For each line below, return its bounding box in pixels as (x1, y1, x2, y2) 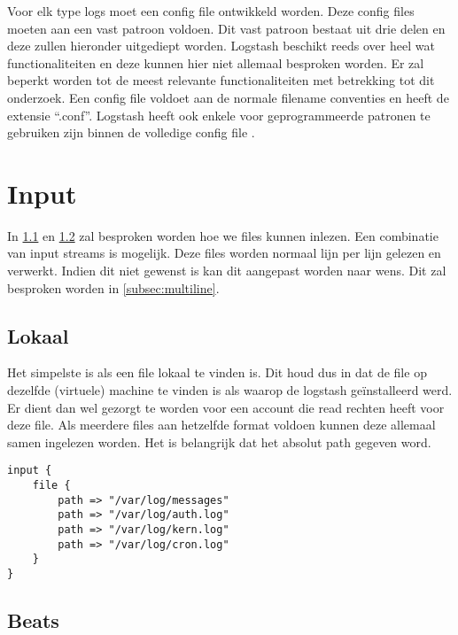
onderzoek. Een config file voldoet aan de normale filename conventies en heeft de (7, 88, 449, 106)
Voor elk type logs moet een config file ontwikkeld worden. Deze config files (7, 2, 415, 19)
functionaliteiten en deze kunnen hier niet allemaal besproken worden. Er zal (7, 53, 424, 72)
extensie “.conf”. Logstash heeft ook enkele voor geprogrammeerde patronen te (7, 105, 431, 124)
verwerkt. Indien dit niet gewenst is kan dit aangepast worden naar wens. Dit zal (7, 261, 446, 280)
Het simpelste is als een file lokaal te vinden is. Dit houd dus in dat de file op (7, 363, 427, 382)
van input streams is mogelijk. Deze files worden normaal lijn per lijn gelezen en (7, 244, 441, 262)
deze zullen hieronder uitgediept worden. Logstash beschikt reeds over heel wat (7, 36, 435, 55)
